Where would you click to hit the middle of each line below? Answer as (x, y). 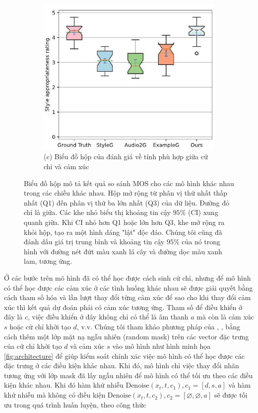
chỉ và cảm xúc (66, 166)
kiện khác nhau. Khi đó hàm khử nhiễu (64, 385)
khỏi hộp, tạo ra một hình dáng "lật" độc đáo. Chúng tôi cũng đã (123, 232)
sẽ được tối (231, 395)
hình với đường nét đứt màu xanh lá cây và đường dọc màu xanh (123, 251)
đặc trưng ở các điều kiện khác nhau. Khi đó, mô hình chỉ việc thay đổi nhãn (122, 365)
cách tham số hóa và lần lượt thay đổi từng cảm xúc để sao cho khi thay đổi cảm (128, 297)
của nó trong (201, 242)
